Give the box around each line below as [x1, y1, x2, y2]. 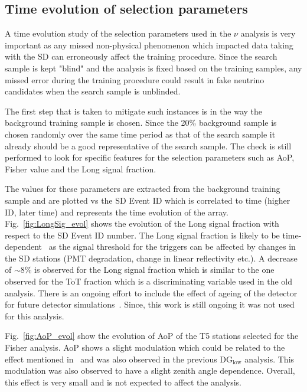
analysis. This [244, 352, 295, 365]
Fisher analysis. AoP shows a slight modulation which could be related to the [5, 341, 285, 354]
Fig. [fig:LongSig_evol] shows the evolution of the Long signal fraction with [5, 217, 279, 230]
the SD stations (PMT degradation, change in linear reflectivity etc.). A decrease [5, 251, 298, 264]
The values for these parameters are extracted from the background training [5, 182, 280, 195]
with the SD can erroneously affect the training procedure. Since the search [5, 50, 277, 63]
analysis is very [240, 27, 296, 40]
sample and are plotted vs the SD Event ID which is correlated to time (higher [5, 194, 290, 206]
